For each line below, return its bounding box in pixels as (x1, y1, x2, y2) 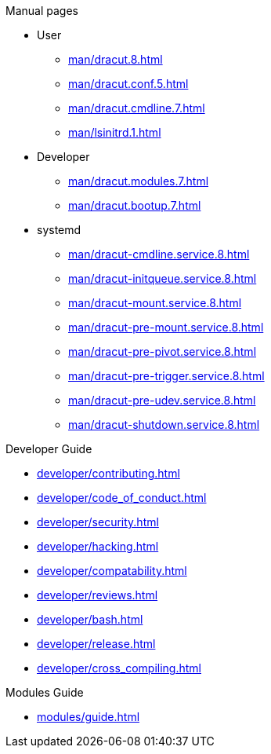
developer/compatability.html (37, 564, 187, 577)
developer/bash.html (37, 613, 143, 626)
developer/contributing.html (37, 467, 180, 480)
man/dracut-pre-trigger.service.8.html (68, 369, 265, 382)
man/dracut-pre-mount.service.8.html (68, 320, 264, 334)
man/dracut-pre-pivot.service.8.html (68, 345, 257, 358)
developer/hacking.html (37, 540, 159, 553)
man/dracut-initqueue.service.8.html (68, 272, 257, 285)
